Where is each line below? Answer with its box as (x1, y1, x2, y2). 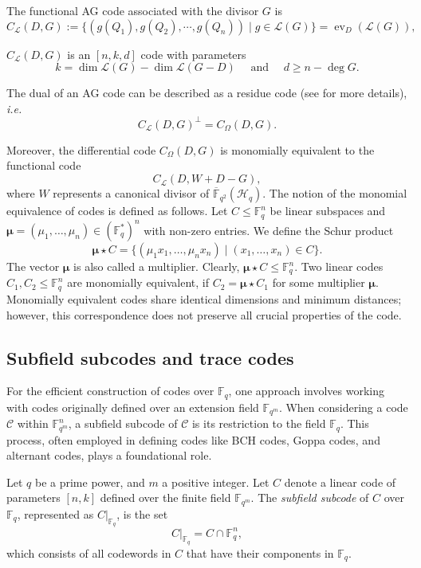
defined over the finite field (100, 489, 231, 506)
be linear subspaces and (270, 202, 386, 219)
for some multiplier (272, 274, 365, 291)
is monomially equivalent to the (220, 141, 375, 158)
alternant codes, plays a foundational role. (6, 447, 212, 464)
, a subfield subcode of (68, 415, 178, 432)
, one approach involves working (228, 382, 384, 399)
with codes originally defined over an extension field (6, 398, 259, 415)
